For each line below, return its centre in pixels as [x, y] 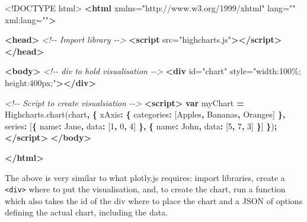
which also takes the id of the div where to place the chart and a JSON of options [154, 200]
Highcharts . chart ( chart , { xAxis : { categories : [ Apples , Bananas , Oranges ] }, [145, 114]
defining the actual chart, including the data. [87, 212]
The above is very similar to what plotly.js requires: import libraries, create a [145, 177]
